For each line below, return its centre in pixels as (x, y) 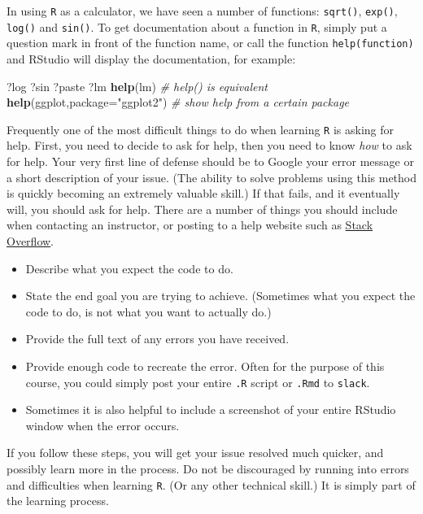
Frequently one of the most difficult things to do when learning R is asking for (201, 129)
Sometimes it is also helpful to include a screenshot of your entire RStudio (211, 409)
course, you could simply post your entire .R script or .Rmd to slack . (198, 382)
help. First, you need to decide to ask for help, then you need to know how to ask (209, 145)
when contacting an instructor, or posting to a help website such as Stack (190, 225)
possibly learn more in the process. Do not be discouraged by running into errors (208, 468)
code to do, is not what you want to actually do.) (148, 311)
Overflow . (31, 240)
